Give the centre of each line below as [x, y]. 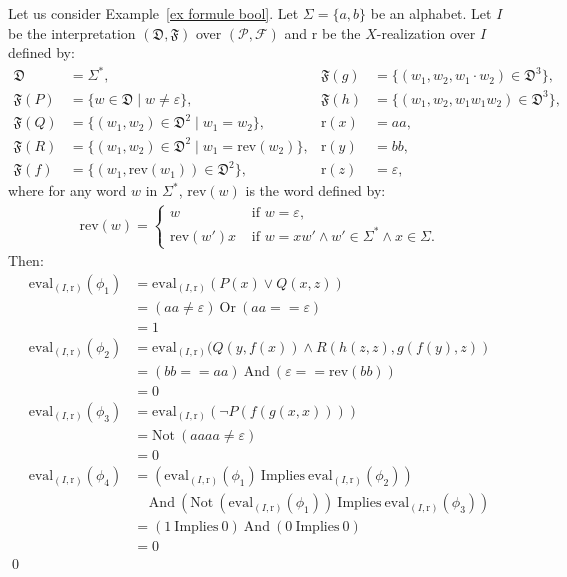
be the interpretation [72, 32]
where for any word [67, 190]
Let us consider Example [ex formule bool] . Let [153, 13]
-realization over [426, 32]
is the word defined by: [315, 190]
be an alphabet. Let [431, 13]
